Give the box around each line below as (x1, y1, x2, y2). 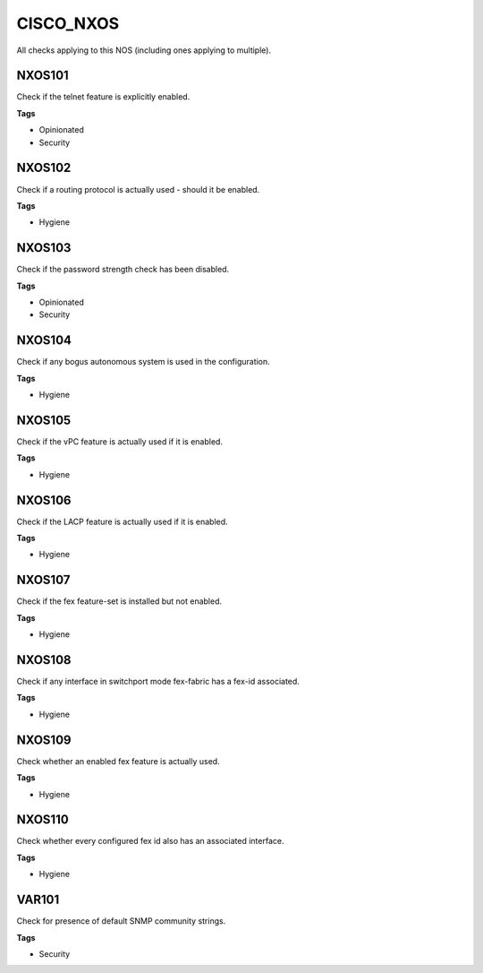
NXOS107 (16, 573, 71, 588)
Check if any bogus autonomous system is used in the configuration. (16, 357, 270, 367)
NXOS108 (16, 652, 72, 667)
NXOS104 (16, 332, 72, 349)
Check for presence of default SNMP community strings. (16, 916, 226, 926)
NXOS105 (16, 412, 72, 427)
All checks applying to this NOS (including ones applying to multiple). (16, 45, 272, 56)
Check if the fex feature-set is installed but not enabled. (16, 596, 223, 607)
